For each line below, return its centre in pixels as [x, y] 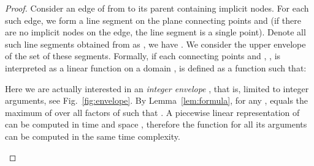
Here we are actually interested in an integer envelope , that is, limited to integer [157, 88]
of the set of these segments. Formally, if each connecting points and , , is [143, 56]
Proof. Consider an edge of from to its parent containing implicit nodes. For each [157, 8]
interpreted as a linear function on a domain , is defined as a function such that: [156, 67]
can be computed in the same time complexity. [93, 136]
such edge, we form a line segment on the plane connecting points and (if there [153, 20]
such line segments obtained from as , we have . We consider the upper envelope [155, 44]
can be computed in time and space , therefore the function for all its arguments [156, 124]
